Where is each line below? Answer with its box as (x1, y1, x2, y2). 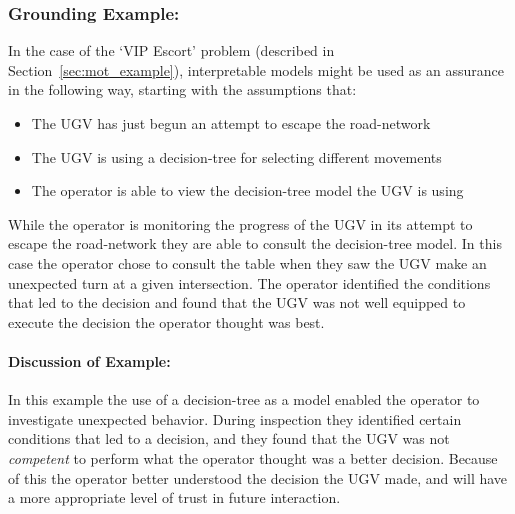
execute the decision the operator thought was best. (8, 311, 325, 332)
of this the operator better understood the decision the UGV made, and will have (8, 467, 508, 488)
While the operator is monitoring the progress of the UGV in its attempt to (8, 213, 473, 234)
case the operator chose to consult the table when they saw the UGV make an (8, 252, 487, 273)
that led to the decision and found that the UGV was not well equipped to (8, 292, 466, 313)
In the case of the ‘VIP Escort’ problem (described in (8, 40, 335, 61)
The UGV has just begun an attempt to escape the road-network (31, 113, 431, 133)
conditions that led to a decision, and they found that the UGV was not (8, 428, 450, 449)
